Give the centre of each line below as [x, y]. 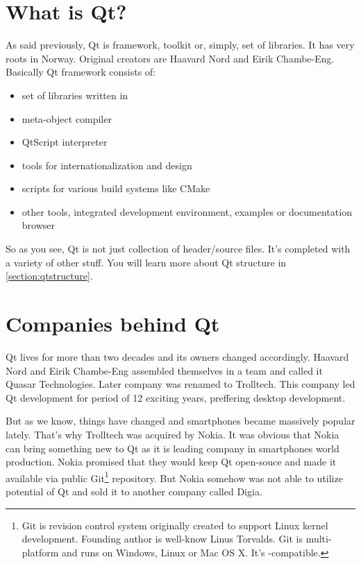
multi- [319, 539]
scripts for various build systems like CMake [116, 188]
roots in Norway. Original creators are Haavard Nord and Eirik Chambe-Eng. [170, 58]
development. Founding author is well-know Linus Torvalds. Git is [162, 539]
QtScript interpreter [65, 142]
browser [39, 225]
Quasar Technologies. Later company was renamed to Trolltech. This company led [180, 384]
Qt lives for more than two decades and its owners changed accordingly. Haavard [177, 356]
